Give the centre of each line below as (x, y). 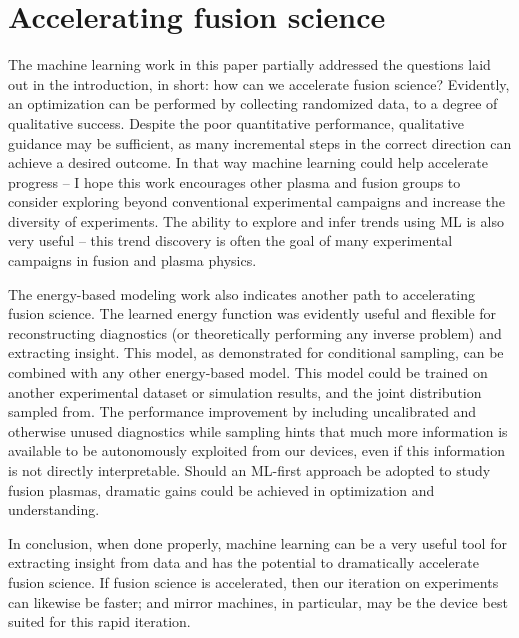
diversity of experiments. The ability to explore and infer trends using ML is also (256, 220)
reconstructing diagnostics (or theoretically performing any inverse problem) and (255, 332)
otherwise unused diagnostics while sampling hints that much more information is (258, 430)
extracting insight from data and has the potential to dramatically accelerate (243, 562)
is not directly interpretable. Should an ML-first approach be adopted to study (249, 470)
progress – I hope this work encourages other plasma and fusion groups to (234, 181)
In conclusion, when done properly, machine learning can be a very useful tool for (257, 542)
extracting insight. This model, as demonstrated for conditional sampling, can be (256, 352)
